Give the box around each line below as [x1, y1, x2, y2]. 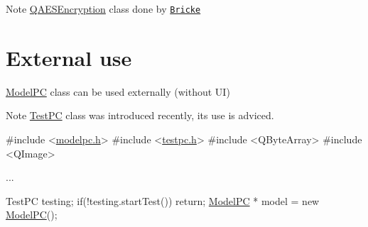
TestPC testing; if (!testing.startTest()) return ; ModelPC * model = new [6, 193, 320, 208]
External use [6, 43, 132, 72]
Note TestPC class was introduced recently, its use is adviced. [6, 108, 274, 123]
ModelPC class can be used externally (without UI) [6, 84, 230, 99]
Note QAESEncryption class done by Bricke [6, 1, 201, 16]
